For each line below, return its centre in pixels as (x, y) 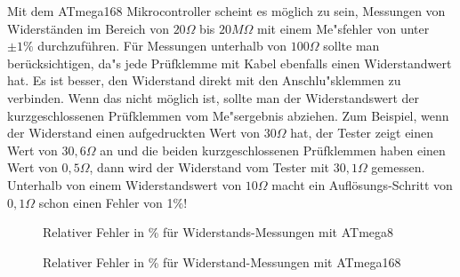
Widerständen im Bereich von (88, 28)
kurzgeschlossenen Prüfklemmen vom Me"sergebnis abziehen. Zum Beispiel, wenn (228, 115)
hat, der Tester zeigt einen (362, 133)
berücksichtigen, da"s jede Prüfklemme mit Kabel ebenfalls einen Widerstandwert (230, 63)
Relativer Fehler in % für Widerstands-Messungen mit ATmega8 (218, 232)
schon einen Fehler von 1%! (113, 202)
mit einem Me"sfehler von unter (343, 28)
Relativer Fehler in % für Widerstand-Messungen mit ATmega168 (222, 261)
